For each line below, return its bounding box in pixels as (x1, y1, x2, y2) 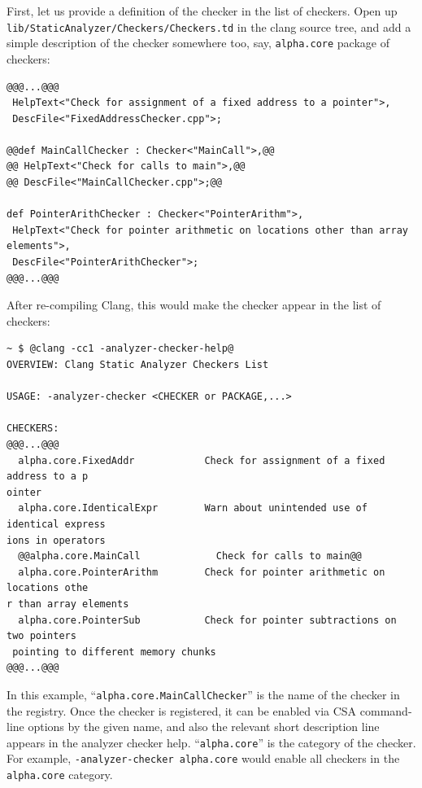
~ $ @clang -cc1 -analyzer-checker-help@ (7, 343, 234, 355)
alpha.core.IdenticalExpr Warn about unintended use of (18, 502, 368, 514)
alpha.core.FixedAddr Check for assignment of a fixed (18, 454, 385, 466)
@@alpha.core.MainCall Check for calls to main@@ (18, 550, 362, 563)
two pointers (7, 630, 76, 642)
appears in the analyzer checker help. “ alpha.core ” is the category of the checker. (7, 733, 416, 751)
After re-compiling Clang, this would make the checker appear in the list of (7, 296, 381, 313)
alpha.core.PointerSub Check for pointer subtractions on (18, 614, 397, 626)
